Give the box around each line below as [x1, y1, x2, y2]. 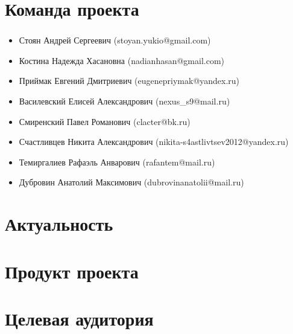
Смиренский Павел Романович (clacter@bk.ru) [19, 115, 191, 127]
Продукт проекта [5, 259, 139, 283]
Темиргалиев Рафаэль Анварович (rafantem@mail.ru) [19, 155, 215, 168]
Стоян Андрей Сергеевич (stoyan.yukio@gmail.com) [19, 34, 211, 47]
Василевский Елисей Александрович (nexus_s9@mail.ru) [19, 95, 230, 108]
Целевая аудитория [5, 306, 154, 330]
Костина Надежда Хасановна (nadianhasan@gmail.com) [19, 54, 225, 66]
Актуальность [5, 211, 113, 236]
